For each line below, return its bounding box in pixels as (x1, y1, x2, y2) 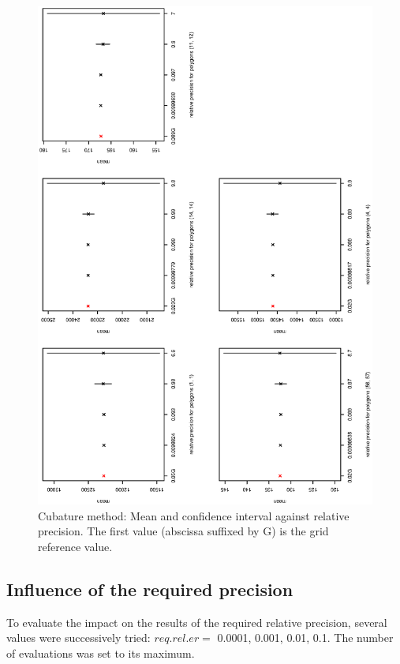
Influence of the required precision (6, 576, 293, 601)
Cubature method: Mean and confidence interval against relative (38, 507, 350, 523)
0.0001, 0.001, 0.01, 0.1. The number (217, 629, 394, 646)
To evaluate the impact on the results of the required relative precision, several (6, 613, 387, 630)
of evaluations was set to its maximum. (6, 644, 195, 661)
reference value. (38, 538, 113, 554)
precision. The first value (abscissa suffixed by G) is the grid (38, 523, 329, 539)
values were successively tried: (6, 629, 151, 646)
